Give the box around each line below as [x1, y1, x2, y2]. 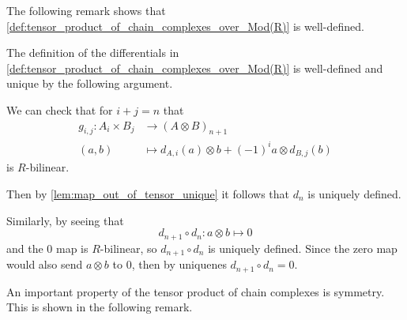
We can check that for [6, 101, 113, 118]
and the [6, 239, 43, 256]
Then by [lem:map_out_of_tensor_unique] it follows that [6, 185, 290, 201]
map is [56, 239, 89, 256]
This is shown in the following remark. [6, 299, 193, 315]
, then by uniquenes [131, 256, 227, 273]
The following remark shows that [6, 2, 166, 18]
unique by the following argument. [6, 75, 173, 92]
